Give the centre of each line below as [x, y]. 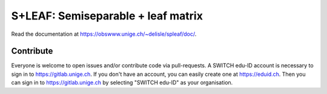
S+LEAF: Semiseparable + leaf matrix [107, 16]
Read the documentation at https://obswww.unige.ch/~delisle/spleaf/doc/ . [104, 34]
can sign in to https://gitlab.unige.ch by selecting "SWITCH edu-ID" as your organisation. [122, 82]
